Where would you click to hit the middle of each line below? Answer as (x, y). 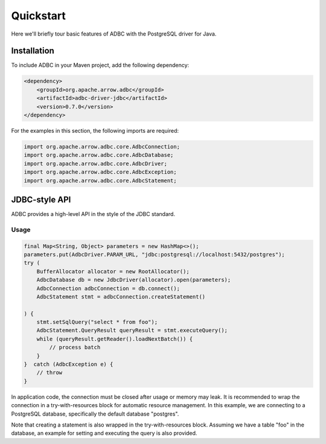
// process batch (75, 347)
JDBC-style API (41, 199)
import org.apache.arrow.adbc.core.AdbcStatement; (101, 180)
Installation (33, 51)
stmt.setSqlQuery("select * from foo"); (97, 322)
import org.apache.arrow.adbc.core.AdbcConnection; (102, 147)
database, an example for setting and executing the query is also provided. (104, 433)
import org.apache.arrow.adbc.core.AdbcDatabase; (99, 155)
